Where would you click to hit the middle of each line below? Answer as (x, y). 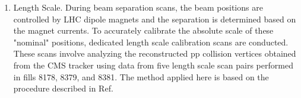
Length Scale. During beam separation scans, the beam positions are (138, 7)
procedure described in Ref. (63, 88)
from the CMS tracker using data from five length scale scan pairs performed (153, 65)
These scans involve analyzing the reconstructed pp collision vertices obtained (155, 53)
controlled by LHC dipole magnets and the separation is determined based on (155, 19)
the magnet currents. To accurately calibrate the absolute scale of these (143, 30)
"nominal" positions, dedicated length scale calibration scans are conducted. (151, 42)
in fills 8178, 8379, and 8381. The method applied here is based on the (141, 76)
